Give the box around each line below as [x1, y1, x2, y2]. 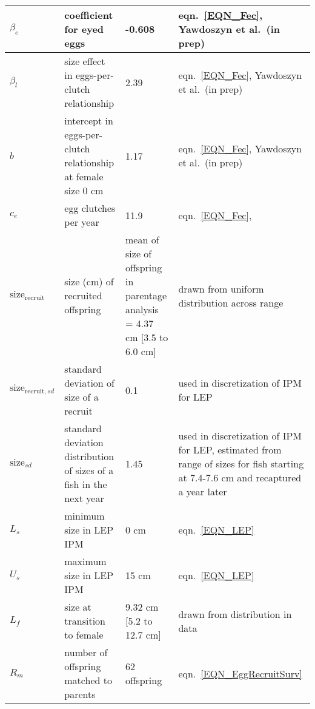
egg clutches [64, 201, 116, 215]
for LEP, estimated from [178, 442, 282, 456]
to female [64, 628, 104, 642]
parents [64, 687, 96, 701]
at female [64, 169, 104, 183]
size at [64, 600, 91, 614]
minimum [64, 509, 105, 523]
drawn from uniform [178, 281, 264, 296]
